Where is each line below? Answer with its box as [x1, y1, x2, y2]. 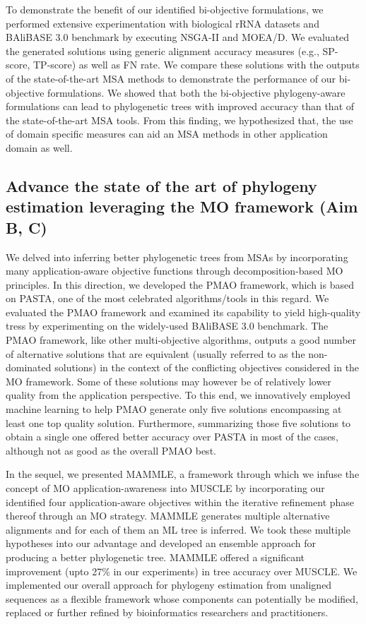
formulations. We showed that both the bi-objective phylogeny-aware [47, 85, 346, 100]
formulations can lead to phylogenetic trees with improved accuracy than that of [6, 99, 355, 114]
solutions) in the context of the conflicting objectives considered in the [54, 360, 360, 375]
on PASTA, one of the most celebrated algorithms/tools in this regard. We [6, 291, 329, 306]
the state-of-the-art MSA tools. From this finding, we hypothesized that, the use [6, 112, 353, 127]
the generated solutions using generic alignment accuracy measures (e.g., [6, 43, 319, 58]
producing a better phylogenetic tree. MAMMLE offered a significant [6, 549, 305, 564]
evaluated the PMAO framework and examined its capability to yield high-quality [6, 304, 361, 319]
